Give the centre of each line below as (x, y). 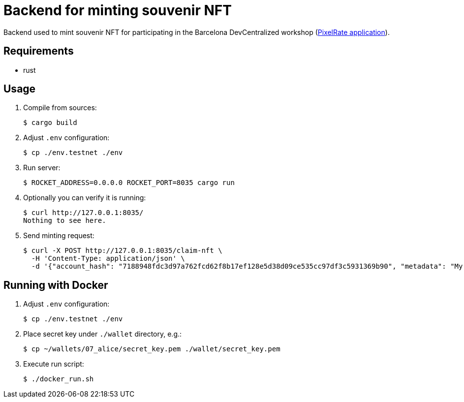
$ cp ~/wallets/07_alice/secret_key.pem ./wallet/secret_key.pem (152, 349)
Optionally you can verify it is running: (85, 198)
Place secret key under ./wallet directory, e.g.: (103, 334)
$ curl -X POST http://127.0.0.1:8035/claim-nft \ (123, 251)
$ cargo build (50, 123)
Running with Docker (56, 285)
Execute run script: (54, 364)
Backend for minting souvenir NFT (118, 10)
